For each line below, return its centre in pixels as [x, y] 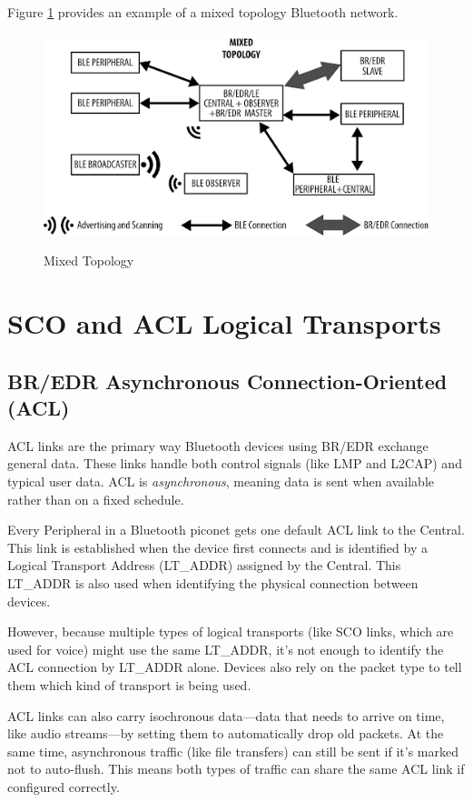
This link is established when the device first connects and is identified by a [217, 547]
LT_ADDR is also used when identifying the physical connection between [213, 583]
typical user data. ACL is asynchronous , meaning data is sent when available [221, 481]
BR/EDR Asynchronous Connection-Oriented [227, 381]
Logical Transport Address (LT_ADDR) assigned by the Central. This [204, 565]
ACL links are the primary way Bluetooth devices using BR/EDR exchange [218, 445]
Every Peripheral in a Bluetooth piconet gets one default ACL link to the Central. [236, 530]
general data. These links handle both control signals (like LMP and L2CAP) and [235, 463]
